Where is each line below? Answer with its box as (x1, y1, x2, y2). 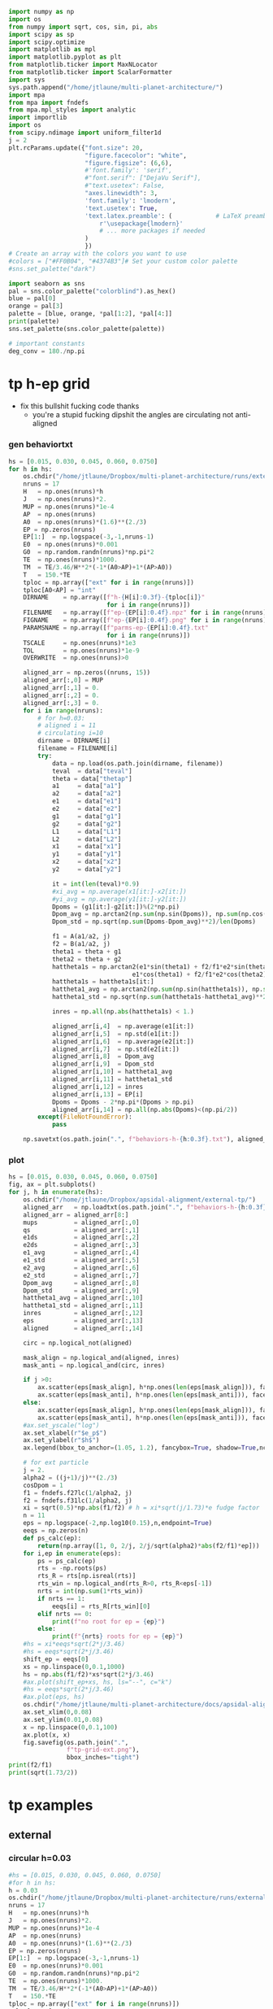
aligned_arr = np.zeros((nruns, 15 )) (23, 669, 151, 677)
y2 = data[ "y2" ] (51, 865, 122, 874)
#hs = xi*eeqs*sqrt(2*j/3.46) (23, 1640, 126, 1649)
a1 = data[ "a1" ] (51, 782, 122, 791)
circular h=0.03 (8, 1853, 71, 1864)
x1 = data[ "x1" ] (51, 843, 122, 851)
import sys (8, 76, 45, 84)
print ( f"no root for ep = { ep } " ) (51, 1617, 165, 1626)
